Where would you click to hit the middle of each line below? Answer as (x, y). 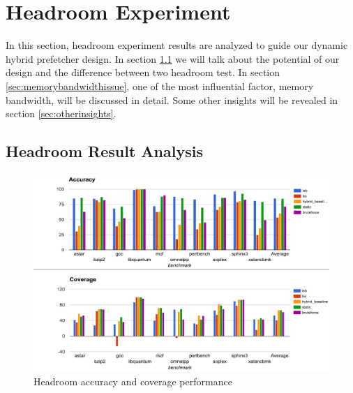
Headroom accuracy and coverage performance (133, 381)
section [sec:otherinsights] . (61, 113)
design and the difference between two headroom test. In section (143, 72)
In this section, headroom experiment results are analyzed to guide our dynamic (177, 45)
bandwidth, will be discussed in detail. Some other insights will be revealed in (172, 99)
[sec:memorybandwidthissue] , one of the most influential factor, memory (160, 86)
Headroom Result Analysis (104, 151)
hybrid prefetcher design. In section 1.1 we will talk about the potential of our (173, 58)
